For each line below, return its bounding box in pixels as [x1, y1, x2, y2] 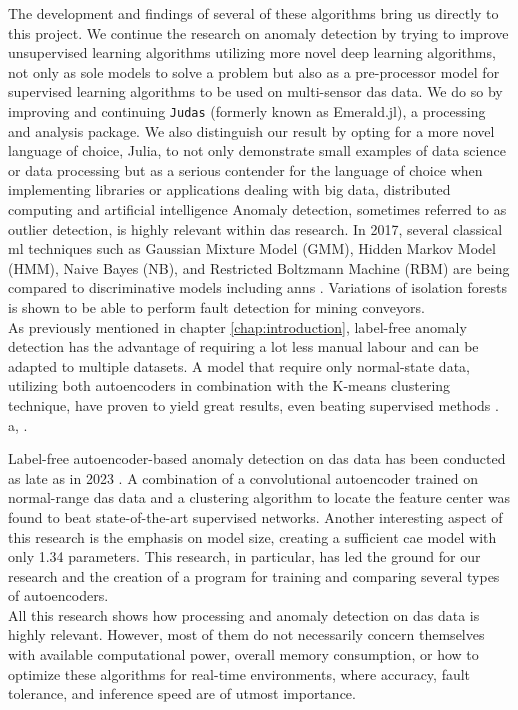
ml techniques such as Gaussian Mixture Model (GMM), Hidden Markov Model [8, 238, 496, 259]
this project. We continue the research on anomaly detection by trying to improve [8, 22, 509, 43]
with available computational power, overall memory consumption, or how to [8, 644, 479, 665]
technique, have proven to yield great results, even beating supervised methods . [8, 394, 499, 415]
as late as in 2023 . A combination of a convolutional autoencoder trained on [8, 467, 479, 488]
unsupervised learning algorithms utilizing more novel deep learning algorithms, [8, 42, 496, 63]
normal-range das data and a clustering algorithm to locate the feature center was [8, 487, 511, 508]
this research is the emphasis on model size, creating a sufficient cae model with [8, 526, 497, 547]
